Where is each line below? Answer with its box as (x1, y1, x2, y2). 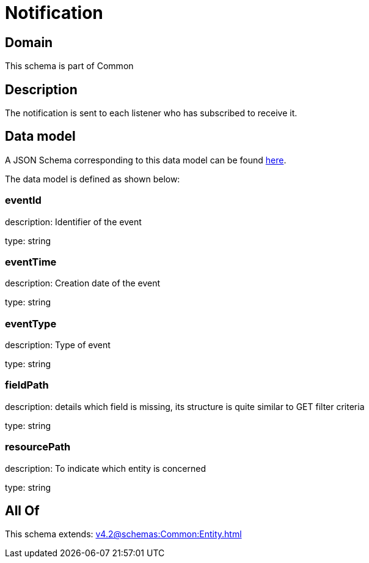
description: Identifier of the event (5, 216, 142, 227)
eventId (5, 194, 42, 207)
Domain (5, 34, 53, 50)
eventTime (5, 255, 57, 268)
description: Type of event (5, 340, 111, 351)
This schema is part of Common (5, 61, 134, 72)
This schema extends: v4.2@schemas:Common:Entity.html (5, 529, 242, 540)
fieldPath (5, 379, 49, 392)
